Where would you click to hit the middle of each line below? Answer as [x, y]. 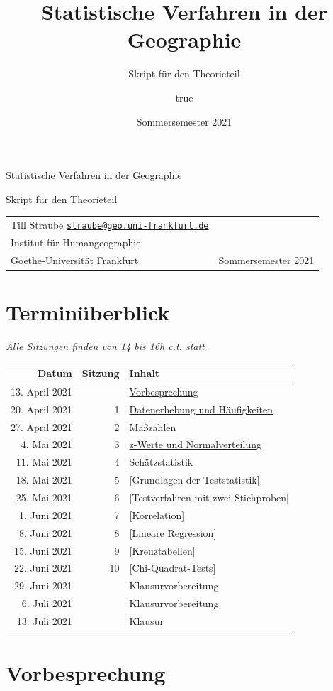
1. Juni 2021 [45, 515]
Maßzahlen [153, 426]
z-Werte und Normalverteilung [195, 444]
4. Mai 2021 [46, 444]
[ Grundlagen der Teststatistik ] [194, 480]
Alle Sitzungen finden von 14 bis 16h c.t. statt [105, 346]
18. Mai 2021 [44, 480]
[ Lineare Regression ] [173, 532]
